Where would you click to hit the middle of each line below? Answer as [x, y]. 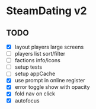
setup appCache [35, 74]
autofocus [27, 100]
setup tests [28, 67]
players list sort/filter [40, 54]
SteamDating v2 [47, 11]
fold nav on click [35, 94]
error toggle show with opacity [52, 87]
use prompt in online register [50, 81]
